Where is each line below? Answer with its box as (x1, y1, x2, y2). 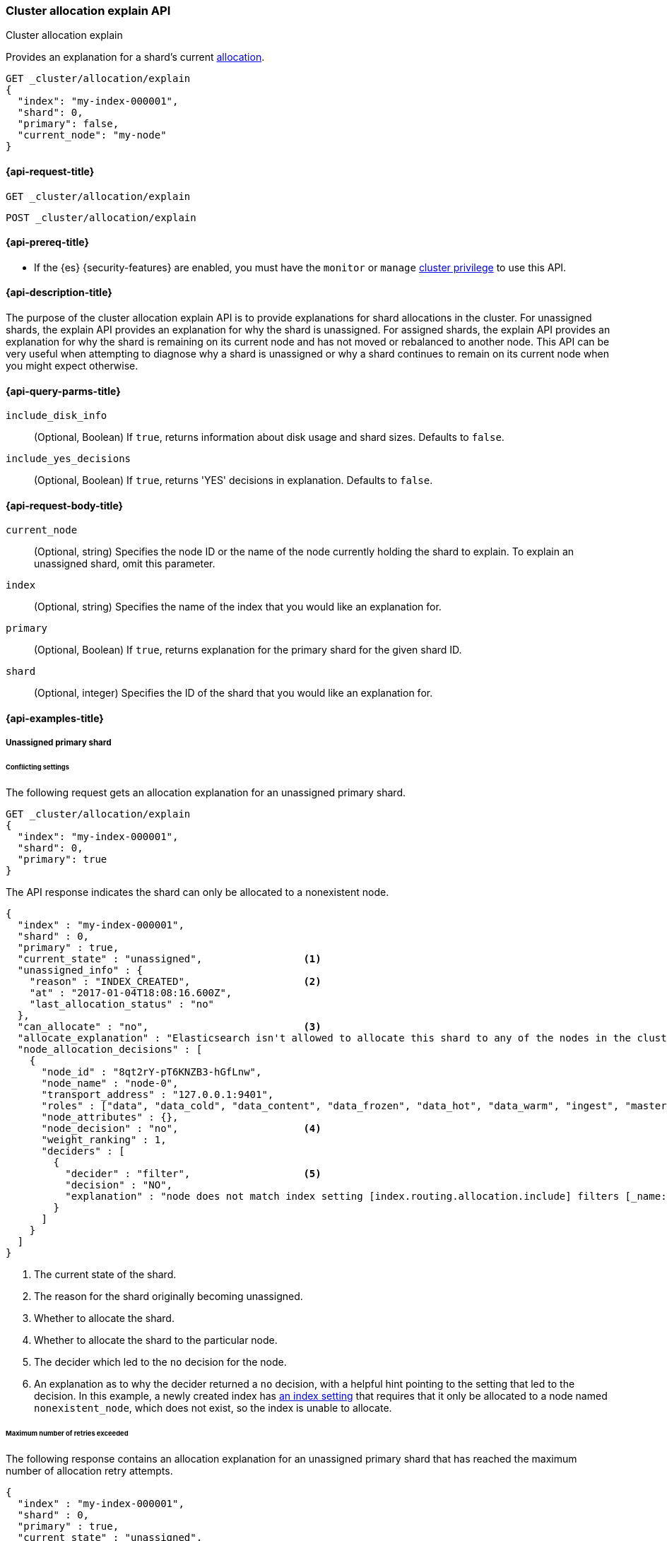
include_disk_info (6, 410, 107, 422)
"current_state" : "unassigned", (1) (17, 953, 321, 965)
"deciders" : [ (41, 1145, 125, 1157)
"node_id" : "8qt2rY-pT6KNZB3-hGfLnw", (41, 1066, 262, 1078)
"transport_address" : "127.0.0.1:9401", (41, 1089, 274, 1101)
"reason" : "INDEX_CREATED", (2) (29, 976, 321, 988)
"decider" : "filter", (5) (65, 1168, 321, 1180)
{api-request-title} (6, 165, 95, 177)
